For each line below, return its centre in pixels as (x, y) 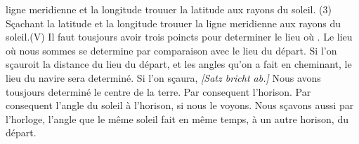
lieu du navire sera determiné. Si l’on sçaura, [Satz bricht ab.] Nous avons (163, 77)
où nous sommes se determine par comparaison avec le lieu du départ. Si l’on (171, 50)
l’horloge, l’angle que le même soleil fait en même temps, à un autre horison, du (177, 118)
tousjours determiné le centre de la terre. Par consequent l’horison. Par (158, 91)
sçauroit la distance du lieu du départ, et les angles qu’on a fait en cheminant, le (179, 64)
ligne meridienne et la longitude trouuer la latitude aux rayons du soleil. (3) (169, 9)
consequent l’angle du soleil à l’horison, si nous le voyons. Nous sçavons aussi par (180, 105)
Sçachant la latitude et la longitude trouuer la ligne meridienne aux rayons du (174, 23)
